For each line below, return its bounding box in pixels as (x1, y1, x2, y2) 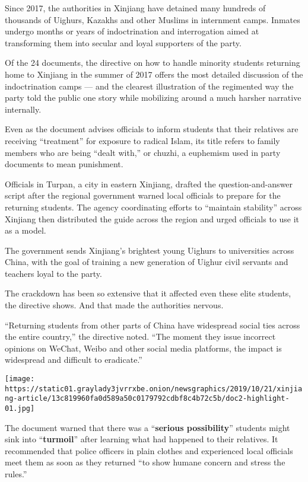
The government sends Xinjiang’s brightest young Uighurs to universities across (5, 244, 294, 256)
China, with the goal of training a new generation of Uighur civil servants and (5, 256, 288, 268)
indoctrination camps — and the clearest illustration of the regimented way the (5, 79, 294, 92)
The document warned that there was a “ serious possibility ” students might (5, 421, 290, 433)
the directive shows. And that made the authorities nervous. (5, 299, 224, 311)
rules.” (5, 468, 27, 480)
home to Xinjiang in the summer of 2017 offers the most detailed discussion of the (5, 68, 303, 80)
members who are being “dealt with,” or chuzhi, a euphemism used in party (5, 146, 281, 158)
